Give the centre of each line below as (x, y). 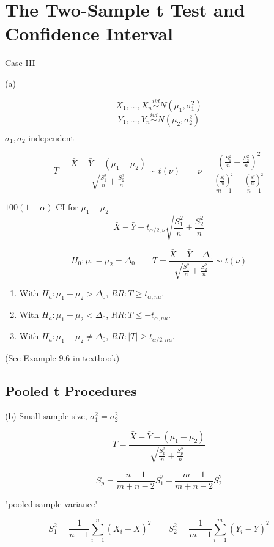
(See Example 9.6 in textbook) (62, 357)
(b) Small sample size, (46, 416)
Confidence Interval (89, 33)
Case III (20, 63)
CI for (67, 207)
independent (51, 138)
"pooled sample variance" (52, 504)
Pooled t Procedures (71, 390)
